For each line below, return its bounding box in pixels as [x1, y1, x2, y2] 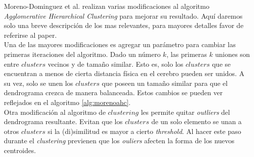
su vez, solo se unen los [4, 78, 74, 88]
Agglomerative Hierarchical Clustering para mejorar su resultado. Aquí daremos [4, 10, 243, 21]
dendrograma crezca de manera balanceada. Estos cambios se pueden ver [4, 87, 223, 98]
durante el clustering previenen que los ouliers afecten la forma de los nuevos [4, 135, 235, 146]
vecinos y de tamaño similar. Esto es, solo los [48, 58, 183, 69]
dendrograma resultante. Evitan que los [4, 116, 123, 127]
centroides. [4, 145, 36, 155]
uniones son [215, 49, 250, 59]
